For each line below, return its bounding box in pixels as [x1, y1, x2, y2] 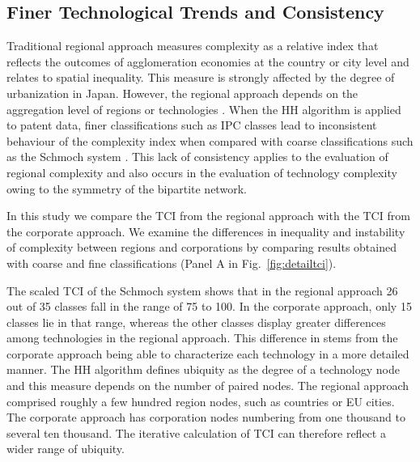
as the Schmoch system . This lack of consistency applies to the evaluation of [6, 148, 388, 165]
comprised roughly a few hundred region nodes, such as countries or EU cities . [6, 392, 395, 409]
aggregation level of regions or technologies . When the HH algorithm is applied [6, 100, 401, 117]
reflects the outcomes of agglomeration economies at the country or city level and [6, 53, 409, 70]
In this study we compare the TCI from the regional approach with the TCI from [6, 207, 410, 224]
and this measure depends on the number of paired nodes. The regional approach [6, 377, 409, 394]
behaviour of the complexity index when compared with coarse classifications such [6, 132, 414, 149]
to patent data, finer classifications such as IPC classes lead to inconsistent [6, 117, 377, 134]
